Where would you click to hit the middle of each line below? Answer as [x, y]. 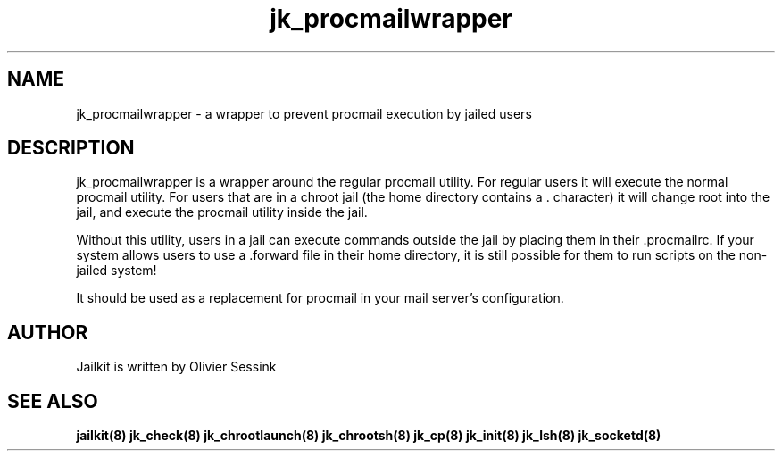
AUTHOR [48, 332]
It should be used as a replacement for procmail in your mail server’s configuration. [320, 298]
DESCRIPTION [71, 148]
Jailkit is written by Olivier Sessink [176, 367]
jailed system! [116, 271]
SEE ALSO [53, 401]
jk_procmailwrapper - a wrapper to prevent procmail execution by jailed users [304, 113]
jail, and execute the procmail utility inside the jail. [222, 212]
